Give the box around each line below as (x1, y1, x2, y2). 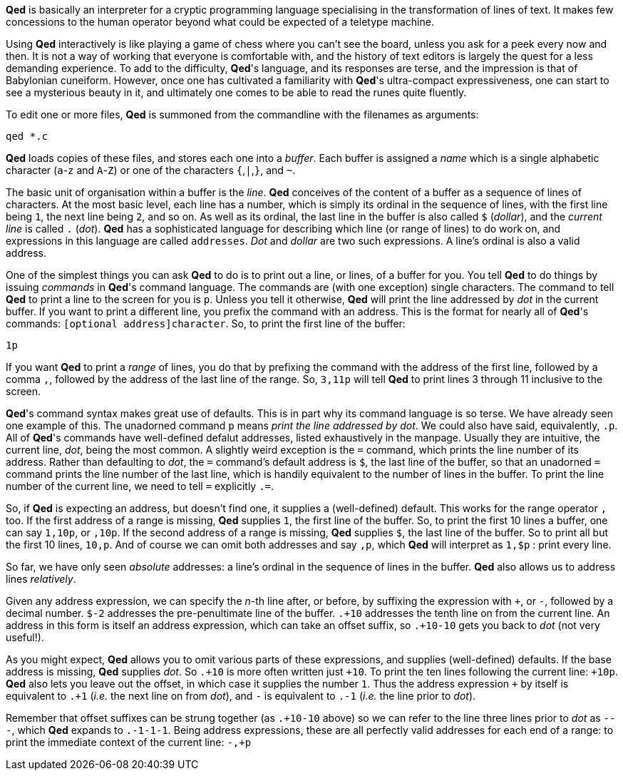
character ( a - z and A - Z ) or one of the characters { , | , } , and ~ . (6, 164, 296, 176)
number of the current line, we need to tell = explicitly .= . (6, 480, 274, 492)
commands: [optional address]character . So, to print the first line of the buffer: (6, 317, 406, 330)
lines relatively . (6, 573, 76, 585)
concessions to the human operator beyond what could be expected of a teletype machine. (6, 16, 434, 28)
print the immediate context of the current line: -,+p (6, 736, 252, 748)
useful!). (6, 631, 44, 643)
